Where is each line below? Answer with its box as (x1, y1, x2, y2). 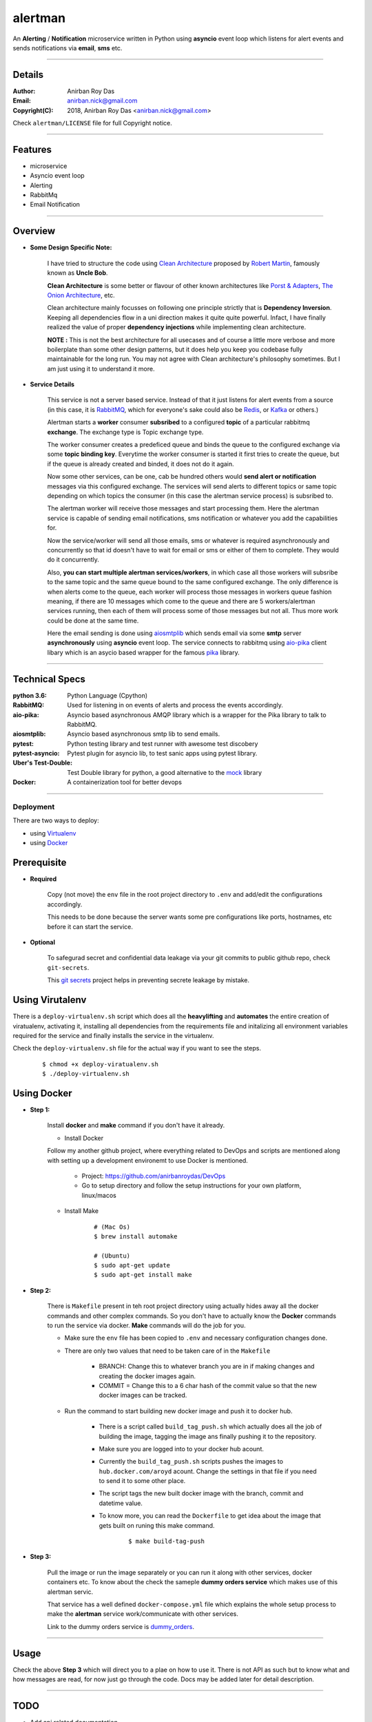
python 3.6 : (12, 691, 48, 699)
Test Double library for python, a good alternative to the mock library (67, 768, 262, 776)
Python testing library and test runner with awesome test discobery (67, 739, 258, 747)
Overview (12, 225, 56, 237)
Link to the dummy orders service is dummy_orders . (47, 1622, 194, 1630)
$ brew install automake (94, 1232, 178, 1240)
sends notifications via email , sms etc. (12, 43, 123, 52)
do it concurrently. (47, 555, 100, 564)
